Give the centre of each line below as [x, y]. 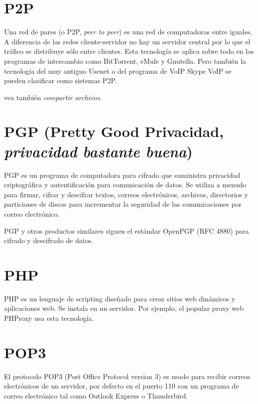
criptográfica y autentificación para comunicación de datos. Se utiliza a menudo [125, 185]
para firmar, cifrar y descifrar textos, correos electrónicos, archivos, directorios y [126, 194]
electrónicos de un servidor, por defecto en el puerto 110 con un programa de [122, 386]
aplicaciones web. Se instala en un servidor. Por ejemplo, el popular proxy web [124, 308]
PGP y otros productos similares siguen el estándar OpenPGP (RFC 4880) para [127, 230]
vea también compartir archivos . [53, 97]
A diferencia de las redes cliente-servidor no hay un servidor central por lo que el [127, 41]
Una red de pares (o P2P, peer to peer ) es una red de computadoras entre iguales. [128, 32]
